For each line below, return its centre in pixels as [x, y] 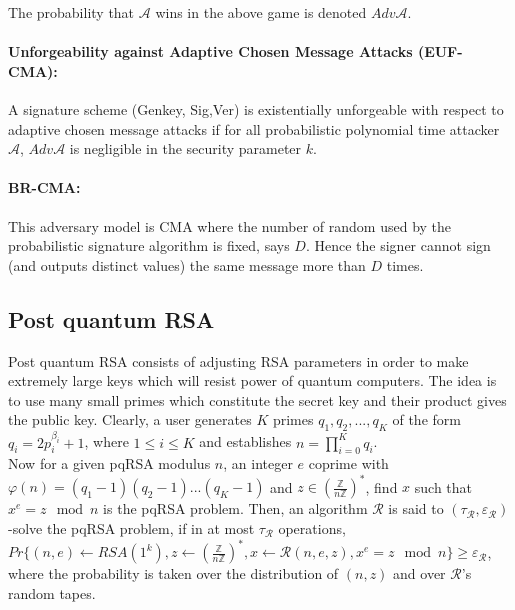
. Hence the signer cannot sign [398, 245]
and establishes [245, 441]
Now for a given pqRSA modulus [109, 463]
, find [381, 486]
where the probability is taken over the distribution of [173, 573]
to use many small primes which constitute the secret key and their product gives [257, 399]
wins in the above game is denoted [261, 12]
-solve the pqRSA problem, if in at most [131, 528]
